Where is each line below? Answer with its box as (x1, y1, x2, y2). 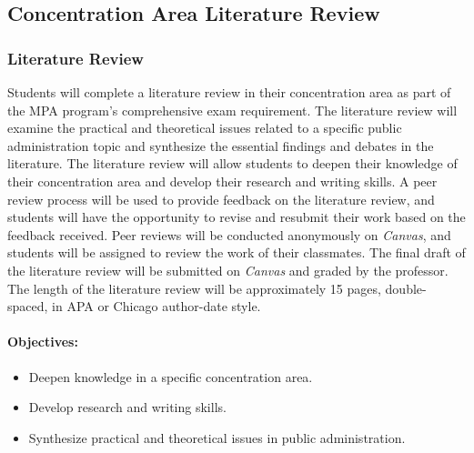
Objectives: (7, 332, 78, 351)
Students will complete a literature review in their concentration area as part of (7, 83, 451, 101)
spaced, (7, 297, 48, 316)
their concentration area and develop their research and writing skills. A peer (7, 171, 438, 190)
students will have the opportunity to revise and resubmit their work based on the (7, 207, 466, 226)
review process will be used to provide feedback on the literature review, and (7, 189, 435, 208)
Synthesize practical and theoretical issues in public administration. (28, 428, 406, 447)
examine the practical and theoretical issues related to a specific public (7, 118, 402, 137)
